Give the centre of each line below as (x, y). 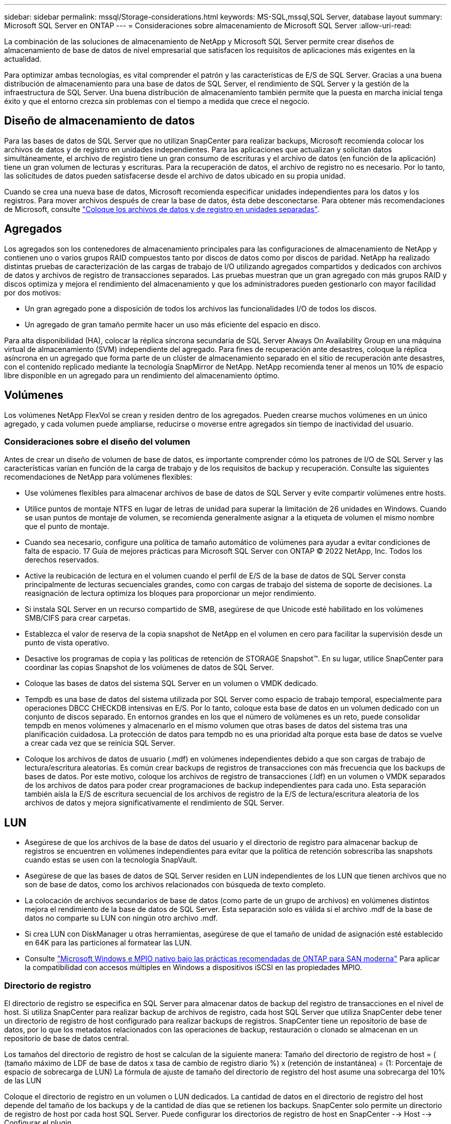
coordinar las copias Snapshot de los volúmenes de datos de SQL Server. (149, 668)
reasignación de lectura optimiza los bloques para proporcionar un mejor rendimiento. (170, 593)
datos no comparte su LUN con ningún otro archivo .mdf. (121, 918)
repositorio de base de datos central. (67, 1038)
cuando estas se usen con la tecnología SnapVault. (111, 860)
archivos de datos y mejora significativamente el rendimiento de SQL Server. (154, 803)
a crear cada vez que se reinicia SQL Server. (100, 743)
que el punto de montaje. (67, 526)
